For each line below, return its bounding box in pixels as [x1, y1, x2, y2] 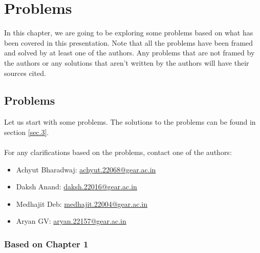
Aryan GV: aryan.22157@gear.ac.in [16, 216, 126, 226]
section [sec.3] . [4, 126, 49, 137]
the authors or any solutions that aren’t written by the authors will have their [4, 57, 249, 68]
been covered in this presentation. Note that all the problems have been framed [4, 37, 253, 48]
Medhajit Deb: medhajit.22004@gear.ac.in [16, 198, 147, 209]
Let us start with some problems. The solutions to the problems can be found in [4, 116, 256, 127]
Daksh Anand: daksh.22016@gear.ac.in [16, 181, 137, 192]
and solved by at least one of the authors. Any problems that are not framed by [4, 47, 255, 58]
